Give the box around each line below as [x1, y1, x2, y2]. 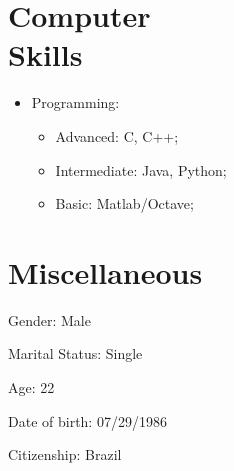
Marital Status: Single [8, 343, 143, 364]
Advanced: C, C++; [55, 125, 179, 146]
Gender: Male [8, 309, 91, 330]
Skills [8, 34, 83, 75]
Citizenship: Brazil [8, 444, 122, 465]
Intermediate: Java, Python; [55, 159, 227, 180]
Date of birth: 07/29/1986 [8, 410, 167, 431]
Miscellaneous [8, 251, 203, 292]
